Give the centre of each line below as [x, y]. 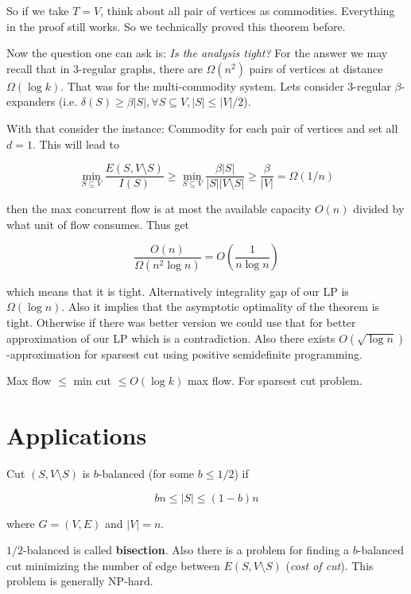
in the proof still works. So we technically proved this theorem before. [176, 26]
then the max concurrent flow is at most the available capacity [159, 209]
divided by [379, 209]
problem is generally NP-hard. [80, 581]
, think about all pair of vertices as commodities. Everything [248, 10]
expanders [31, 101]
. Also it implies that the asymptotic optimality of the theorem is [221, 307]
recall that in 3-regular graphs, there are [105, 68]
